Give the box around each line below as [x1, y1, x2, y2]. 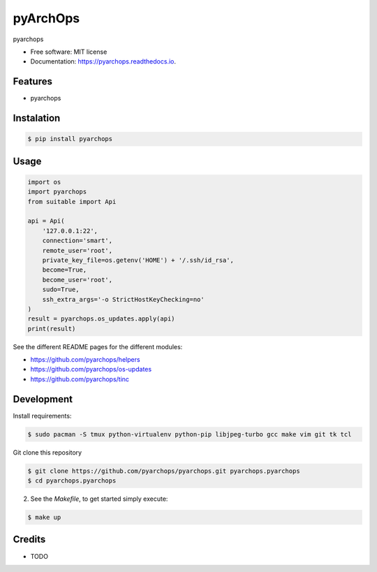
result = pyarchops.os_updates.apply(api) [27, 315, 175, 323]
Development [13, 393, 73, 405]
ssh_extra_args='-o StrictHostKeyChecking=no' [42, 295, 205, 303]
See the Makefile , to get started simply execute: [30, 494, 168, 503]
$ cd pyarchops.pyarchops [27, 477, 117, 485]
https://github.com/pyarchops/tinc [30, 374, 129, 383]
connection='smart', [42, 237, 113, 244]
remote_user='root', [42, 247, 113, 254]
